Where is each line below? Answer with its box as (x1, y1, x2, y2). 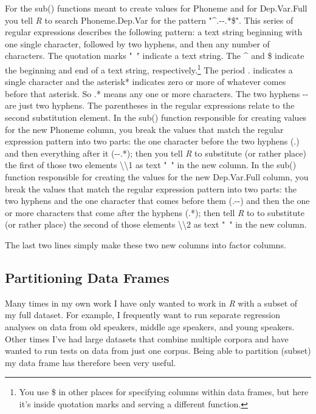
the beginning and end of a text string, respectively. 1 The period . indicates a (5, 61, 293, 76)
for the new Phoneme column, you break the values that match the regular (5, 123, 284, 135)
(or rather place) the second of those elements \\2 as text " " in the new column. (5, 218, 307, 231)
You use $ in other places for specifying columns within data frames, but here (19, 385, 309, 398)
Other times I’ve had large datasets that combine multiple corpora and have (5, 332, 289, 345)
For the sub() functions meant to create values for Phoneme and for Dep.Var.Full (5, 2, 307, 14)
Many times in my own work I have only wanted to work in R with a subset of (5, 296, 298, 309)
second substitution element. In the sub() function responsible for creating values (5, 111, 307, 123)
